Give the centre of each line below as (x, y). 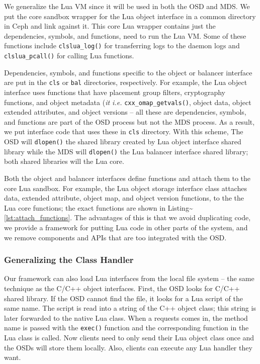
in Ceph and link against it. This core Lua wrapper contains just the (110, 26)
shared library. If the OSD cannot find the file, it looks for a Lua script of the (123, 298)
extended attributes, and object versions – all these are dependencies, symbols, (125, 112)
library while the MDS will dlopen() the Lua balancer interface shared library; (126, 151)
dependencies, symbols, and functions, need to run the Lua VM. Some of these (125, 35)
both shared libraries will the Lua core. (64, 161)
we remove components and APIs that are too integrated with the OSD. (115, 237)
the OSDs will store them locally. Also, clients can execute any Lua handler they (128, 347)
